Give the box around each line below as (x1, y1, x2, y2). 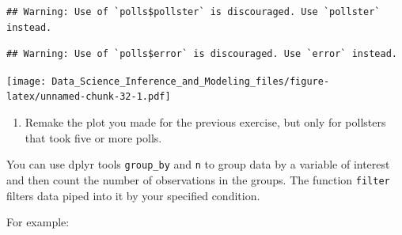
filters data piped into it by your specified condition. (6, 187, 260, 203)
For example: (6, 214, 70, 230)
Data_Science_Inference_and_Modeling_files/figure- (51, 75, 330, 87)
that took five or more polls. (25, 129, 162, 146)
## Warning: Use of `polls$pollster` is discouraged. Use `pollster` (6, 6, 381, 17)
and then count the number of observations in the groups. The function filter (6, 171, 390, 188)
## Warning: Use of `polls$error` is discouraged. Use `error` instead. (6, 48, 397, 60)
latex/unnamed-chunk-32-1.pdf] (6, 91, 171, 103)
